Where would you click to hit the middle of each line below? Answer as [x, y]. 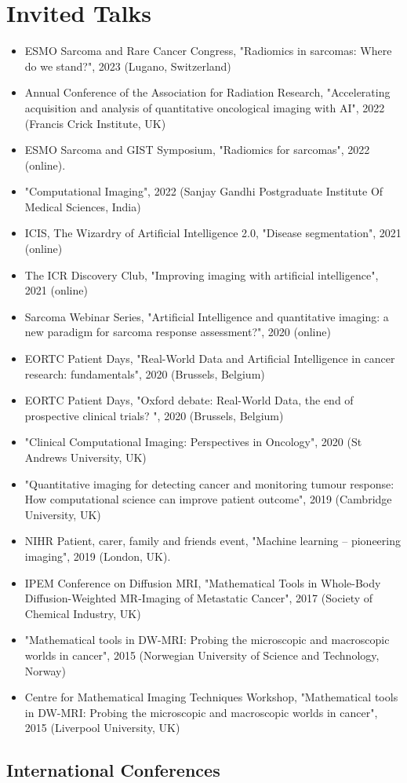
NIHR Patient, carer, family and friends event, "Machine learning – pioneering [213, 541]
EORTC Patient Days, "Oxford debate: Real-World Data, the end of [189, 400]
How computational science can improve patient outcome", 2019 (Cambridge [208, 499]
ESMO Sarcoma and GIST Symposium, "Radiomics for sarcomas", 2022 [197, 150]
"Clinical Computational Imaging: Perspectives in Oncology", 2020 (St [193, 442]
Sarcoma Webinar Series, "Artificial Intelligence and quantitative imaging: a [207, 316]
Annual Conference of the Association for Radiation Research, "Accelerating [207, 92]
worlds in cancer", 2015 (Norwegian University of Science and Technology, [202, 655]
